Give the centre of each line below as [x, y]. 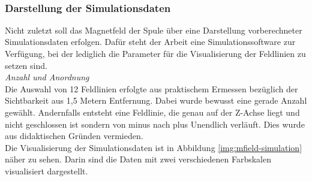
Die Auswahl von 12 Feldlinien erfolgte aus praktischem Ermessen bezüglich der [151, 88]
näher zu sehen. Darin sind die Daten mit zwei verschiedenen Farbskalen [138, 159]
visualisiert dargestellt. [46, 171]
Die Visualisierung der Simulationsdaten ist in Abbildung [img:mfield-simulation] [154, 147]
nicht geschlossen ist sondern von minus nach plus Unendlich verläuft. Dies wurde [155, 124]
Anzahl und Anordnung [47, 77]
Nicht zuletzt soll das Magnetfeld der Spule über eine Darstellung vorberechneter [154, 30]
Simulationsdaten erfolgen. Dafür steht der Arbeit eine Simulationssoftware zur [150, 42]
